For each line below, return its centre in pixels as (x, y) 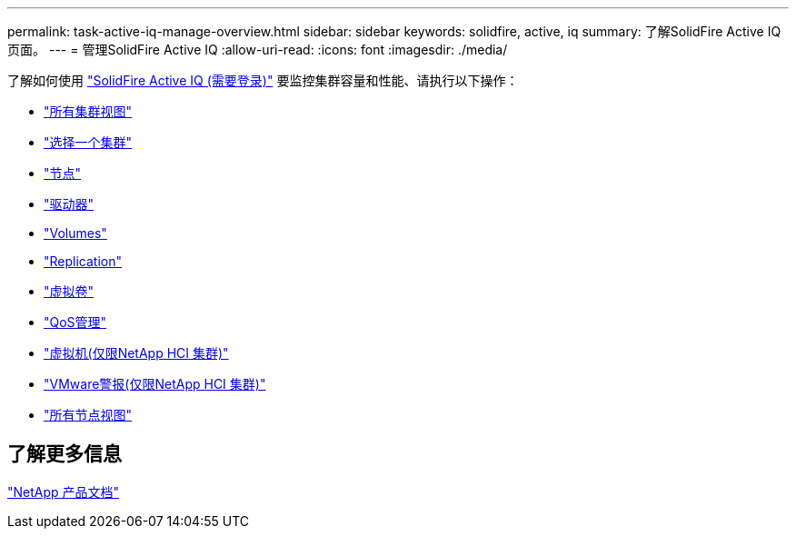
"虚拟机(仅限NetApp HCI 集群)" (136, 353)
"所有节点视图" (88, 415)
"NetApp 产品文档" (64, 491)
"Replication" (83, 261)
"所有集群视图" (88, 111)
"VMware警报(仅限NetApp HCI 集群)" (155, 384)
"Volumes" (75, 233)
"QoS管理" (75, 322)
